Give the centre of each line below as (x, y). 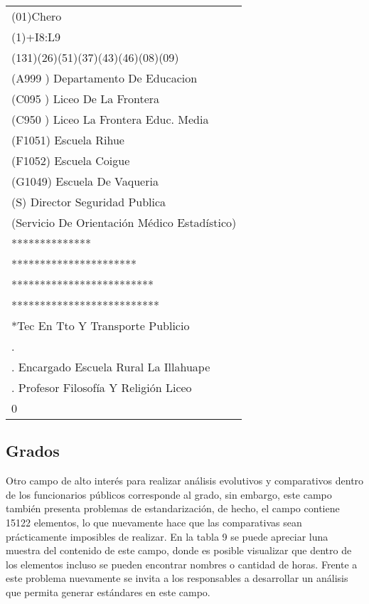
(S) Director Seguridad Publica (89, 202)
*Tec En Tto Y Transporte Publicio (101, 325)
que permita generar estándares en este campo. (108, 592)
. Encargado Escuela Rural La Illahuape (111, 367)
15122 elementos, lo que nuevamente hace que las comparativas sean (154, 522)
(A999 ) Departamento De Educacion (105, 78)
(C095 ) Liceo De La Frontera (86, 99)
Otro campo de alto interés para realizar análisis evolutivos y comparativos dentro (185, 481)
